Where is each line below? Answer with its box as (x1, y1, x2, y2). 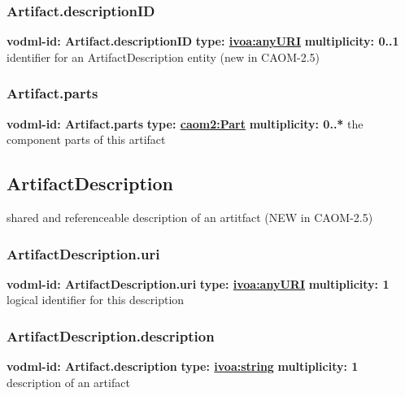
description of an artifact (7, 373, 130, 390)
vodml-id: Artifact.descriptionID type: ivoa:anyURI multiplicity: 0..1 (7, 33, 399, 50)
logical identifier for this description (7, 291, 185, 308)
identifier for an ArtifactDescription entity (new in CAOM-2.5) (7, 48, 320, 65)
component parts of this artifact (7, 131, 166, 148)
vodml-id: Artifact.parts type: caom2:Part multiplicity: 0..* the (7, 115, 364, 132)
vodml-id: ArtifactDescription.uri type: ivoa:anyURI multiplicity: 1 (7, 275, 390, 292)
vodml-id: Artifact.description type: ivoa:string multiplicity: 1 (7, 358, 359, 375)
